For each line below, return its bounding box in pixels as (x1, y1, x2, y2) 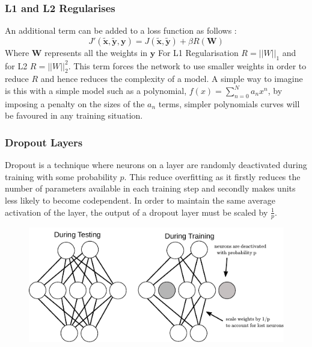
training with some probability (5, 170, 117, 183)
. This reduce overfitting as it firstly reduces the (124, 170, 301, 183)
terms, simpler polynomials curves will (158, 97, 300, 110)
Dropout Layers (5, 134, 83, 149)
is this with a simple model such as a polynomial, (5, 84, 187, 96)
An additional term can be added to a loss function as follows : (5, 24, 237, 37)
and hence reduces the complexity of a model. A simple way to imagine (40, 72, 303, 85)
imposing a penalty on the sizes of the (5, 97, 145, 110)
